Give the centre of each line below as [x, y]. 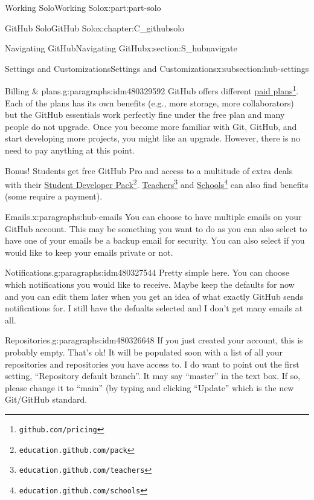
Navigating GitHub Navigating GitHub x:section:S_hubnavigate [121, 48]
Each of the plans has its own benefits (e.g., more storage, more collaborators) [149, 102]
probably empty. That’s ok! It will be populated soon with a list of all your [144, 352]
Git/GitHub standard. [46, 399]
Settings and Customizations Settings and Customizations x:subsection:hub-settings [157, 68]
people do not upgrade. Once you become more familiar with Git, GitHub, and [151, 126]
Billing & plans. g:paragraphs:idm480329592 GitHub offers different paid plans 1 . [152, 90]
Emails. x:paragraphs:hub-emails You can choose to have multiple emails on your [153, 217]
